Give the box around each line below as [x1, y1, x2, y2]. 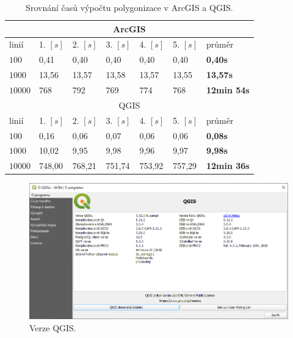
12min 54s [206, 83, 250, 96]
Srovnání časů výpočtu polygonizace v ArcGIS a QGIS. [26, 1, 233, 13]
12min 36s [206, 159, 250, 172]
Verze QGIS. [29, 321, 76, 334]
